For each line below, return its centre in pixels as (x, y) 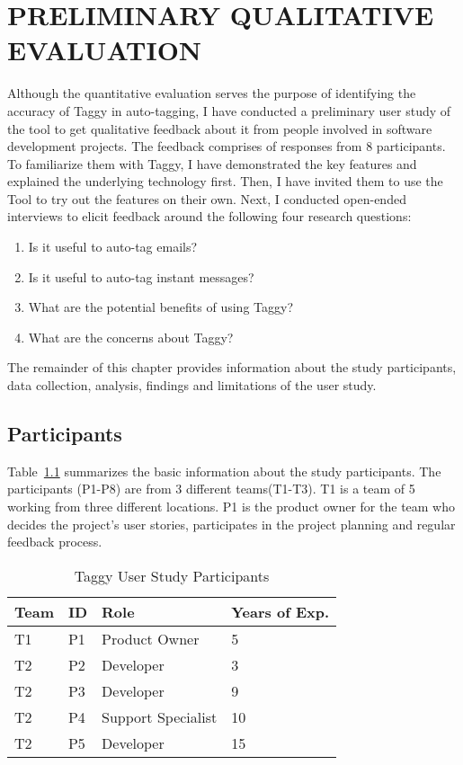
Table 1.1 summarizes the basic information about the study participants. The (224, 471)
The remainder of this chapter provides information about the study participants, (232, 367)
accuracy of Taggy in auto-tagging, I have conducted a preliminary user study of (229, 110)
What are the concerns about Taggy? (131, 337)
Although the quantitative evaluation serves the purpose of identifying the (212, 93)
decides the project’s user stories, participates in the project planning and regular (231, 524)
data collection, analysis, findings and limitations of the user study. (192, 385)
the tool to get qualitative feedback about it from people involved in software (220, 128)
